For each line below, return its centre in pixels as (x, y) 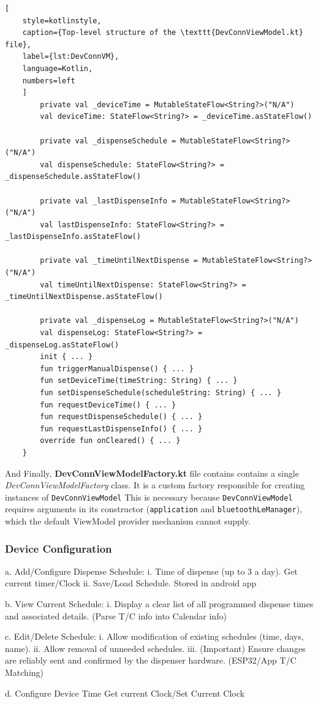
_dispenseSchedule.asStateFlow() (73, 177)
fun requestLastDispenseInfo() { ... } (121, 429)
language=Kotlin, (58, 68)
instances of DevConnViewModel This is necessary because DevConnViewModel (149, 497)
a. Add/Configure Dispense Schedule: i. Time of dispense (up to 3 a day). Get (151, 571)
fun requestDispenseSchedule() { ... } (121, 417)
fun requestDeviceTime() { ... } (108, 405)
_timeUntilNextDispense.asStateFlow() (84, 297)
